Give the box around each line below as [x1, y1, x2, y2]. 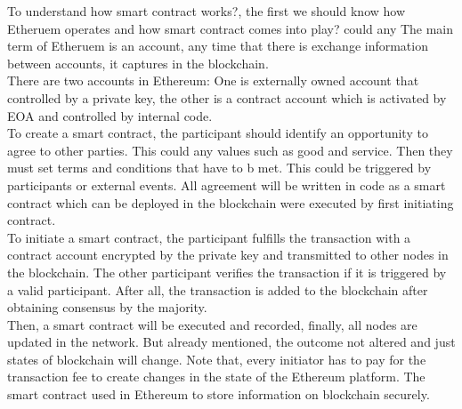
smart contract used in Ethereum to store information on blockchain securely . [7, 385, 430, 404]
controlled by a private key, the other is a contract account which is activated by [7, 88, 447, 107]
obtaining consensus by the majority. [7, 298, 207, 317]
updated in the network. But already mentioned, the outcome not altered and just [7, 333, 456, 351]
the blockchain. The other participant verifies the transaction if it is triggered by [7, 262, 447, 281]
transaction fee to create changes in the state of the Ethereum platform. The [7, 367, 426, 386]
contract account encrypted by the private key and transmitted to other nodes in [7, 245, 449, 264]
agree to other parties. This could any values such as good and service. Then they [7, 140, 453, 159]
